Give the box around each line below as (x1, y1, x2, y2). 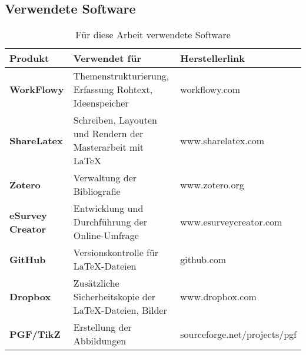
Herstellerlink (180, 51, 245, 65)
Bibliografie (73, 184, 121, 198)
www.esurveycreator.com (180, 215, 282, 229)
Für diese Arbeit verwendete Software (75, 28, 231, 42)
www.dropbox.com (180, 290, 257, 304)
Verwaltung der (73, 171, 137, 185)
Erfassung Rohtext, (73, 82, 153, 97)
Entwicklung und (73, 201, 144, 215)
